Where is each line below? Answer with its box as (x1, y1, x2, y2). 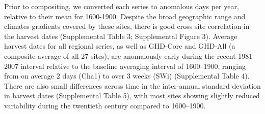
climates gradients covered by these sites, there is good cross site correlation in (4, 21, 250, 31)
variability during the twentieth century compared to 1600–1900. (4, 100, 206, 110)
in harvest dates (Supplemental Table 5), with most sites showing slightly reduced (4, 90, 260, 101)
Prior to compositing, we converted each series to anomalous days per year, (4, 1, 239, 11)
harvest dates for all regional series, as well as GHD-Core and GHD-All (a (4, 41, 235, 51)
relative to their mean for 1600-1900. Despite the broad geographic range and (4, 11, 246, 21)
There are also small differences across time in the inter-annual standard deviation (4, 80, 261, 91)
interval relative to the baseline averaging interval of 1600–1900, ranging (20, 60, 246, 71)
